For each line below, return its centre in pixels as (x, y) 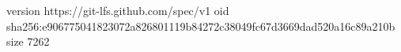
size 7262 (28, 41)
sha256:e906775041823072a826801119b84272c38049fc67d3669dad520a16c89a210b (201, 26)
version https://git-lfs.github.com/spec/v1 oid (118, 10)
